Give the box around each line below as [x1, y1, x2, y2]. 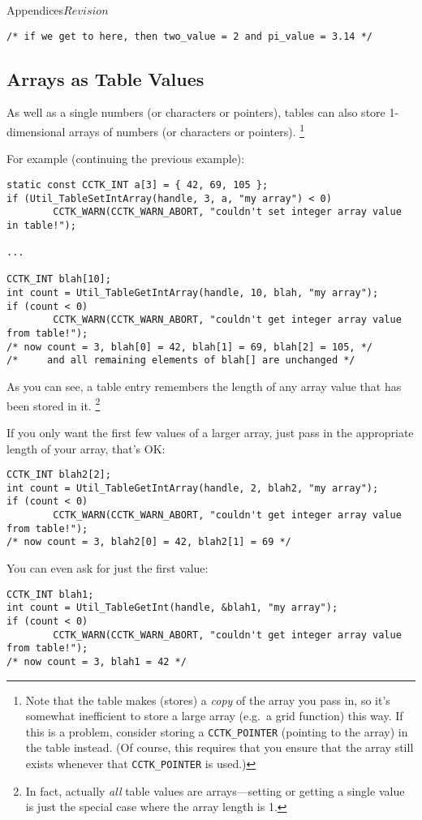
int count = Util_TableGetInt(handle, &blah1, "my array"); [6, 602, 338, 614]
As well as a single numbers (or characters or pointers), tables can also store [6, 104, 385, 121]
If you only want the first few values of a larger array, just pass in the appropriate [6, 423, 414, 440]
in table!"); [6, 219, 76, 231]
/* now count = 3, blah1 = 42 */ [6, 655, 187, 668]
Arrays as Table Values [6, 66, 205, 91]
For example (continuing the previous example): [6, 150, 245, 167]
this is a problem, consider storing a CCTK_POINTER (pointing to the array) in [25, 723, 408, 740]
